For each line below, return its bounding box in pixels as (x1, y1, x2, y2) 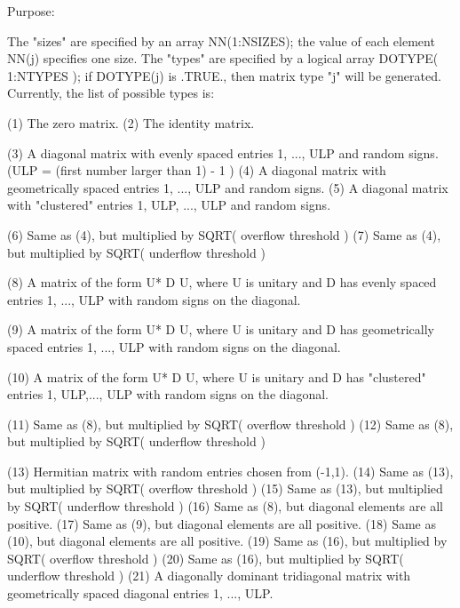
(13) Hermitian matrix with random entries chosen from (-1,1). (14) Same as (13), (7, 461, 454, 480)
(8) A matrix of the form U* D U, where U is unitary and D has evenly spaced (7, 273, 437, 292)
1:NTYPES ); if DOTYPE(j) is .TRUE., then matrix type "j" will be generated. (7, 66, 441, 84)
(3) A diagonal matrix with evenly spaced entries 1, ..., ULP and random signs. (7, 143, 439, 162)
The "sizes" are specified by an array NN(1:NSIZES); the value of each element (7, 31, 435, 50)
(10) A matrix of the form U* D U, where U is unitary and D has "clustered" (7, 367, 426, 386)
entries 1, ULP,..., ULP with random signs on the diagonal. (7, 385, 329, 404)
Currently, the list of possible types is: (7, 84, 215, 102)
